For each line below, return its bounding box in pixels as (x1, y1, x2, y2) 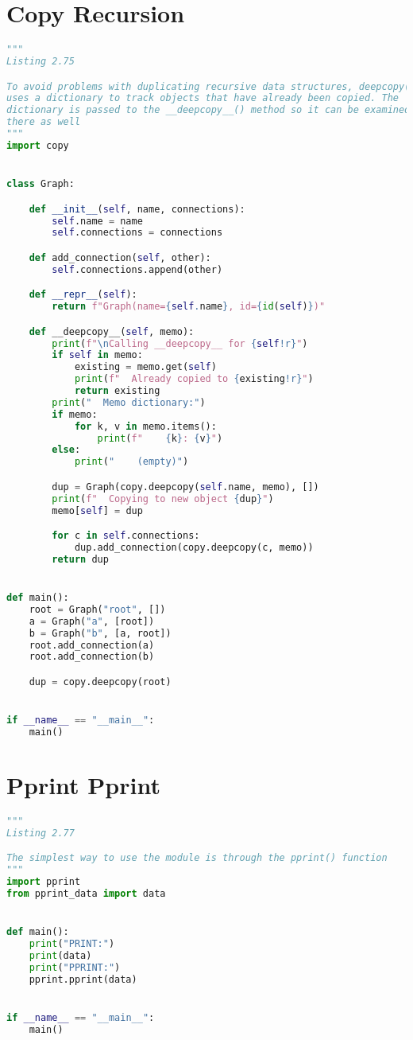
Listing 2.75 (6, 56, 75, 67)
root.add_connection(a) (29, 639, 155, 651)
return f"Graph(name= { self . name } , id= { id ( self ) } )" (52, 301, 326, 313)
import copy (6, 139, 69, 151)
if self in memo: (52, 349, 143, 361)
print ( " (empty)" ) (74, 456, 189, 468)
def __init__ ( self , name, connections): (29, 203, 245, 215)
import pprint (6, 876, 81, 888)
